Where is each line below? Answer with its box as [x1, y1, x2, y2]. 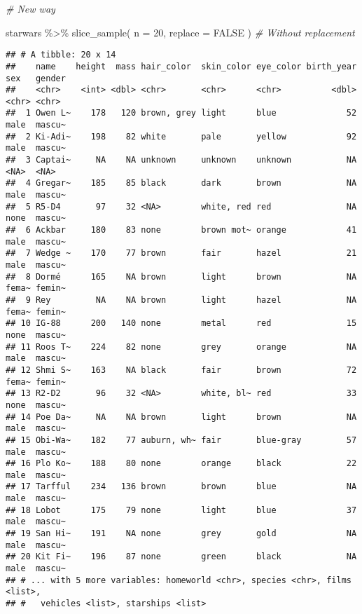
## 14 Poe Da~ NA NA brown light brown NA [6, 411, 357, 422]
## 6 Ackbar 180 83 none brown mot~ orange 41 [6, 225, 357, 236]
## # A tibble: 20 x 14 [6, 50, 116, 60]
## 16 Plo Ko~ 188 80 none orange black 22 [6, 458, 357, 469]
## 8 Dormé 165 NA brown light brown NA [6, 271, 357, 282]
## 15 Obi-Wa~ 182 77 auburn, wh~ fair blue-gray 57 [6, 435, 357, 445]
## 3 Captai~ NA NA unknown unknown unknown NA [6, 155, 357, 165]
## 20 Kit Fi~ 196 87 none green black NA [6, 552, 357, 562]
